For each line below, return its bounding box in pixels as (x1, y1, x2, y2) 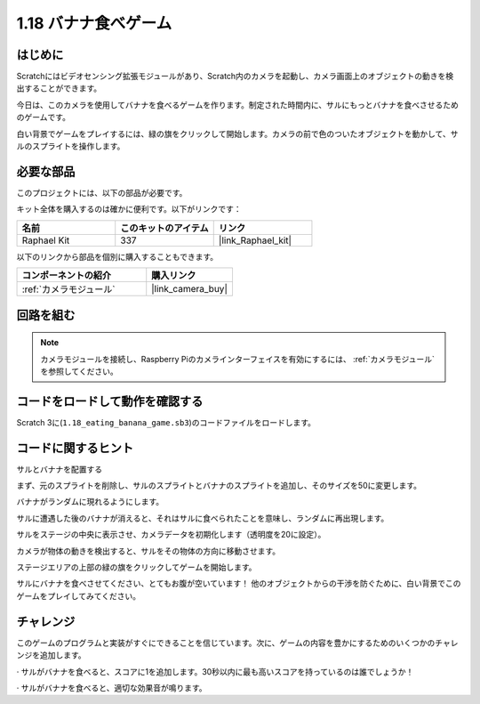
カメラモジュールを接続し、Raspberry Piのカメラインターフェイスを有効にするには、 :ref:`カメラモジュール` (40, 353, 435, 364)
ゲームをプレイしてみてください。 (16, 590, 141, 601)
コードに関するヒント (16, 441, 133, 456)
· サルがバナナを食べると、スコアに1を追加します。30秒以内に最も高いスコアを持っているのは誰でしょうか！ (16, 666, 414, 676)
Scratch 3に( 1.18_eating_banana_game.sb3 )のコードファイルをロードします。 (16, 417, 316, 427)
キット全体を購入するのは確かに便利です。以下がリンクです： (16, 204, 242, 214)
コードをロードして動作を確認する (16, 393, 204, 409)
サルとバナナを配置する (16, 464, 102, 474)
